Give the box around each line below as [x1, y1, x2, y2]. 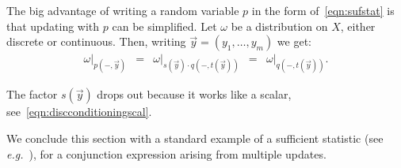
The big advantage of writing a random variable [6, 2, 239, 18]
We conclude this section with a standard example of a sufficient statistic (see [6, 130, 384, 146]
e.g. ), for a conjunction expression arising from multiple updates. [6, 145, 327, 162]
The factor [6, 86, 58, 103]
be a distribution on [231, 17, 328, 34]
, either [340, 17, 376, 34]
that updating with [6, 17, 100, 34]
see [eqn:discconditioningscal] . [6, 103, 152, 120]
